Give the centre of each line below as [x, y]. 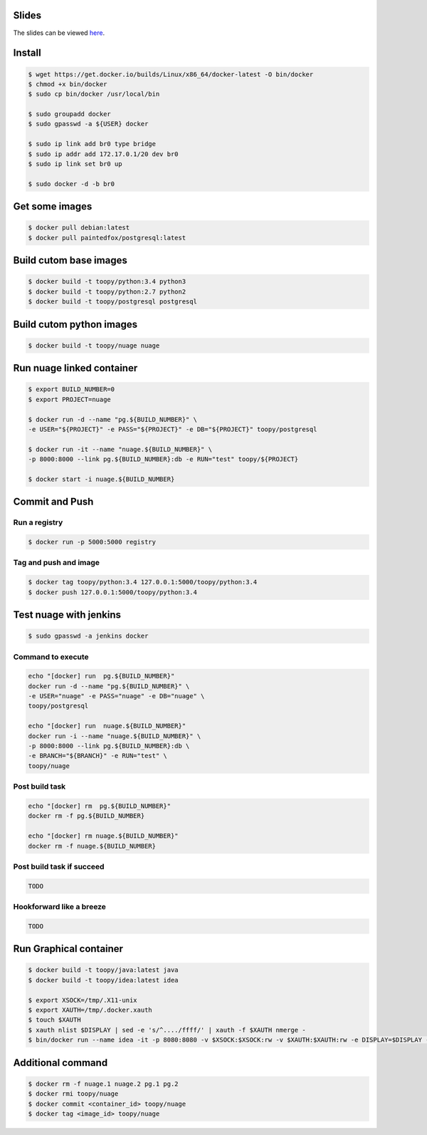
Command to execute [51, 657]
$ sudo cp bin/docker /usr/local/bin [94, 94]
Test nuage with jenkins [67, 615]
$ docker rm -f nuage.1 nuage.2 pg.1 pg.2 [103, 1084]
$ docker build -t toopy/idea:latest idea [103, 980]
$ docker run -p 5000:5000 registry [92, 542]
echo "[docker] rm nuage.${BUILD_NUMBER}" [103, 836]
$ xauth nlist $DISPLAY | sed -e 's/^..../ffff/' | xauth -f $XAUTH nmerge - [167, 1030]
